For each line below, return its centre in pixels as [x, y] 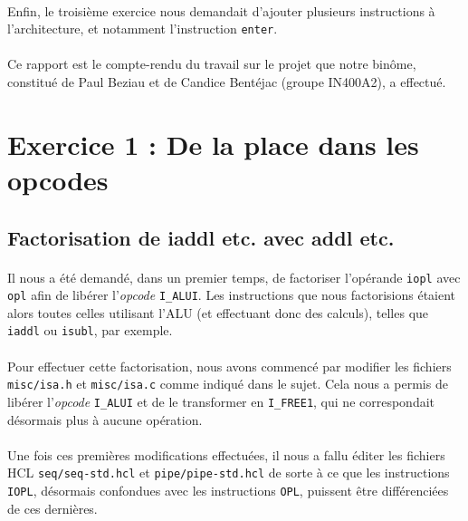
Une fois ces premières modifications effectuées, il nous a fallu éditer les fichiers [226, 454]
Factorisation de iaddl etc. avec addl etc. [201, 237]
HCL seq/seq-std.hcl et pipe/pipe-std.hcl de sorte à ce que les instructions [229, 473]
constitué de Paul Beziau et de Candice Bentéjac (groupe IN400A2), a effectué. [227, 82]
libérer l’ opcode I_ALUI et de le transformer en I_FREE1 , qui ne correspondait [221, 401]
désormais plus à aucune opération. [105, 419]
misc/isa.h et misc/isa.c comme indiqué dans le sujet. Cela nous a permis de [228, 384]
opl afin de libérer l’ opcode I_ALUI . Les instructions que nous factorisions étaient [232, 295]
